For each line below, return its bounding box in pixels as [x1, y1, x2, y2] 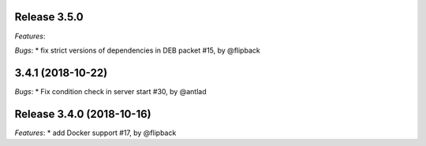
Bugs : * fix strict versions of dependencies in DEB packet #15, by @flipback [14, 46, 260, 55]
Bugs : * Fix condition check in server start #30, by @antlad [14, 86, 207, 96]
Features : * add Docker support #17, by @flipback [14, 128, 177, 137]
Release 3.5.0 [14, 10, 84, 24]
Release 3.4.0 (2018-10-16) [14, 107, 151, 121]
